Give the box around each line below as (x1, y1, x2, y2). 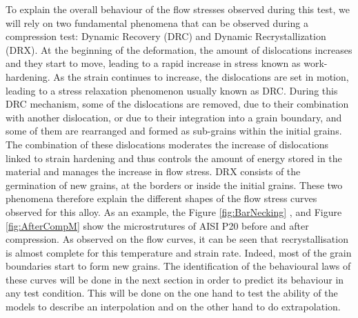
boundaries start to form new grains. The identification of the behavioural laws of (6, 259, 351, 273)
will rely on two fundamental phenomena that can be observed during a (6, 15, 308, 30)
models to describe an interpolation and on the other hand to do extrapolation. (6, 299, 341, 314)
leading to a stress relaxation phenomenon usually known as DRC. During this (6, 83, 338, 97)
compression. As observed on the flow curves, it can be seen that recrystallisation (6, 232, 348, 246)
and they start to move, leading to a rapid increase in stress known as (6, 56, 301, 70)
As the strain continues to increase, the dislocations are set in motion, (53, 69, 349, 83)
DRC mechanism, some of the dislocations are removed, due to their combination (6, 97, 349, 111)
